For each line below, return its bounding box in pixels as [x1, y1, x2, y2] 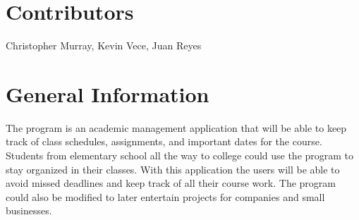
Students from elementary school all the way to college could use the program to [6, 148, 354, 163]
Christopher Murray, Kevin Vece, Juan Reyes [6, 38, 202, 53]
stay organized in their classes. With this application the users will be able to [6, 161, 340, 176]
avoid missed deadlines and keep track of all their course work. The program [6, 176, 336, 190]
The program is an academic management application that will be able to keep [6, 120, 347, 135]
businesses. [6, 203, 52, 218]
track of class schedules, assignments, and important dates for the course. [6, 134, 322, 149]
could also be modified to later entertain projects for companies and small [6, 189, 325, 204]
